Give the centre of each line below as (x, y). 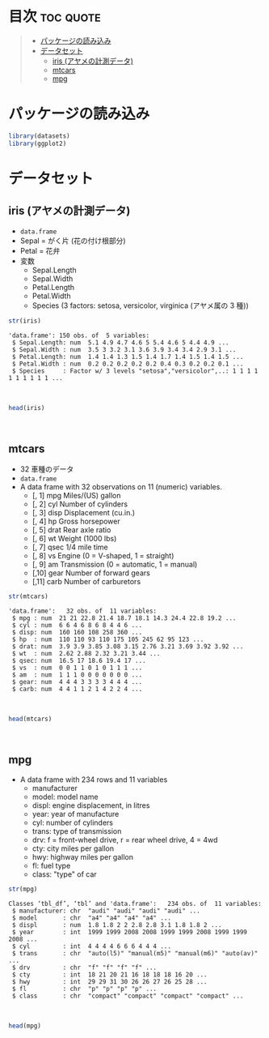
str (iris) (25, 321)
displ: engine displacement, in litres (91, 805)
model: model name (65, 797)
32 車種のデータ (47, 469)
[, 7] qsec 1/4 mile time (70, 547)
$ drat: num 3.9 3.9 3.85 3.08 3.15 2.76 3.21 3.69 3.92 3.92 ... (128, 647)
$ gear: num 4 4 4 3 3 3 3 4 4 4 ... (77, 682)
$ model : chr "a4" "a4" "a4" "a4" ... (92, 918)
